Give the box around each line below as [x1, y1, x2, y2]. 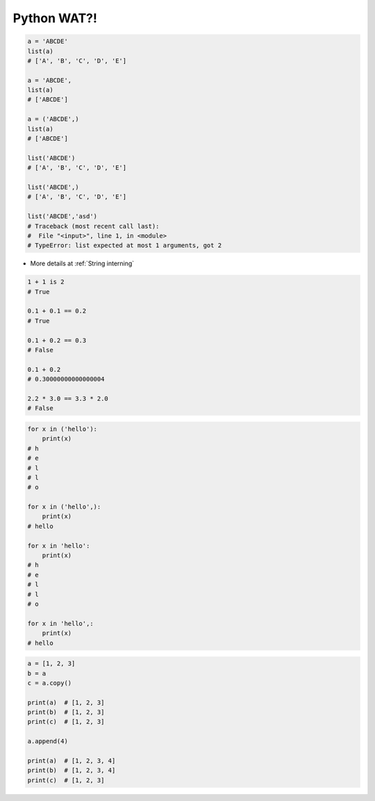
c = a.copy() [27, 679, 72, 687]
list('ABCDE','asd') [27, 213, 97, 220]
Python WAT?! [12, 10, 97, 26]
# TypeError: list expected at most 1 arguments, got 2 [27, 242, 222, 249]
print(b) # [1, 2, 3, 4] [27, 766, 116, 775]
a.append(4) [27, 737, 69, 745]
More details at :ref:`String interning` [30, 259, 135, 267]
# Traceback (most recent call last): [27, 222, 160, 230]
